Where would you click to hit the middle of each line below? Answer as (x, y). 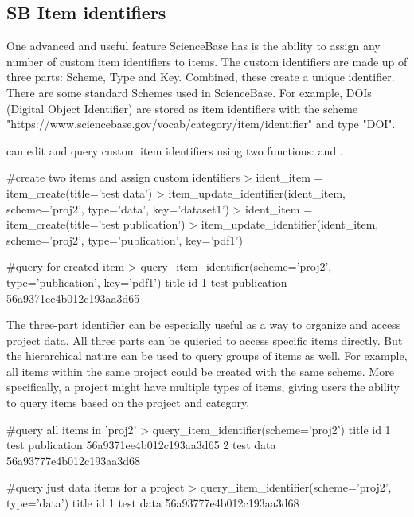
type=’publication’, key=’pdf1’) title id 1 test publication (147, 282)
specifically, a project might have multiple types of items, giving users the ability (203, 387)
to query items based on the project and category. (128, 403)
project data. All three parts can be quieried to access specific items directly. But (205, 340)
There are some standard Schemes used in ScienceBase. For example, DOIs (189, 92)
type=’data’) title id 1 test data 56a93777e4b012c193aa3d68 (153, 503)
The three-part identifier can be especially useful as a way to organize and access (204, 325)
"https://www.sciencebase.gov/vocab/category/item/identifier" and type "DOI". (201, 124)
